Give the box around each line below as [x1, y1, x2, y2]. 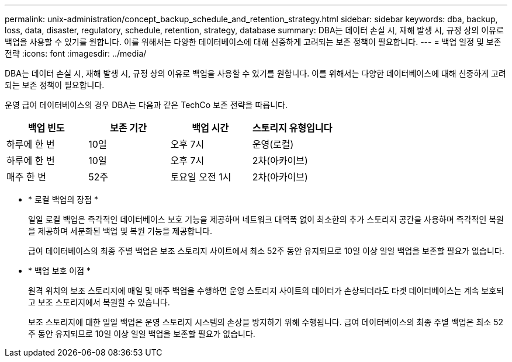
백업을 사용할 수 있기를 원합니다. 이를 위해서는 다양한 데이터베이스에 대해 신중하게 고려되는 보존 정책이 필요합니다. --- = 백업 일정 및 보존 [5, 37, 501, 47]
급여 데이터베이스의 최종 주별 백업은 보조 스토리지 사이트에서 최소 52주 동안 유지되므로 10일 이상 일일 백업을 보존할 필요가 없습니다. [28, 246, 504, 256]
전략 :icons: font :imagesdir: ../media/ [5, 48, 147, 58]
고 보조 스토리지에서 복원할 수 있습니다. [28, 297, 170, 307]
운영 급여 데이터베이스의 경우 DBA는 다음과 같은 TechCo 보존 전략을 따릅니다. [5, 100, 288, 110]
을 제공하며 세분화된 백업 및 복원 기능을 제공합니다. [28, 226, 212, 236]
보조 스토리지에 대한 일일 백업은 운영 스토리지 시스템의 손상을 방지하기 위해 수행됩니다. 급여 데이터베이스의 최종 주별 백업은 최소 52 [28, 317, 504, 327]
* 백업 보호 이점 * [28, 266, 91, 276]
